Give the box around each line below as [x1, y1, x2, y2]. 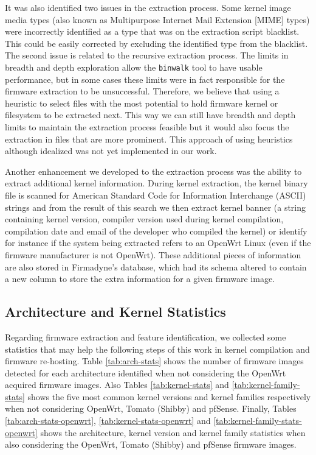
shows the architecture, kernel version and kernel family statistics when [40, 426, 306, 439]
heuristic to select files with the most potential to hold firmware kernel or [5, 96, 278, 109]
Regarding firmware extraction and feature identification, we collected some [5, 330, 286, 343]
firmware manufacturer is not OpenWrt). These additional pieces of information [5, 248, 301, 261]
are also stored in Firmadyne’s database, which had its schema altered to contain [5, 260, 307, 273]
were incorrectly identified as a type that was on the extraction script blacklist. [5, 25, 300, 38]
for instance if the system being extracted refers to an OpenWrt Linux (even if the [5, 236, 311, 249]
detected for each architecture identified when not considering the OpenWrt [5, 366, 286, 379]
